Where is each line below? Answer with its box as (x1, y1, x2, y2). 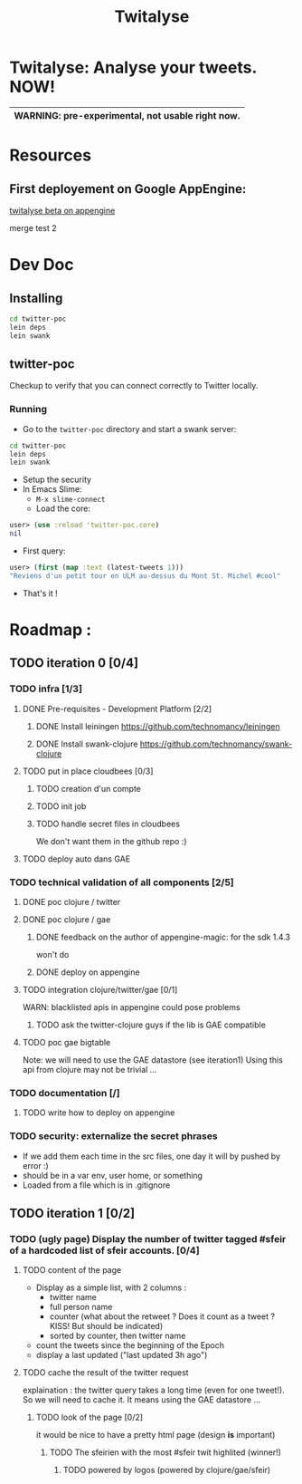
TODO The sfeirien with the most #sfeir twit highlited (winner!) (49, 1447, 282, 1458)
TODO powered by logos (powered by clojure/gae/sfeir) (62, 1465, 271, 1476)
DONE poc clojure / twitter (22, 896, 121, 907)
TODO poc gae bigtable (22, 1036, 111, 1047)
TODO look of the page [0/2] (35, 1412, 143, 1423)
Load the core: (35, 503, 90, 514)
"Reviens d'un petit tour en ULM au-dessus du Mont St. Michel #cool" (9, 571, 281, 581)
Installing (9, 290, 63, 305)
